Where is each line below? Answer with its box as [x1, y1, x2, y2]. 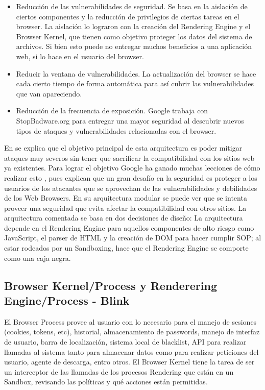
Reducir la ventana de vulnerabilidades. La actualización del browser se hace [16, 68, 256, 79]
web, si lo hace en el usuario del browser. [16, 51, 144, 61]
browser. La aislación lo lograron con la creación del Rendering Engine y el [16, 21, 251, 32]
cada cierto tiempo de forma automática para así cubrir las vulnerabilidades [16, 78, 254, 89]
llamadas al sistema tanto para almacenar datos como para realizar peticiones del [4, 346, 259, 357]
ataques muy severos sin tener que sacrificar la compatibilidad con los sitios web [4, 152, 255, 163]
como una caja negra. [4, 252, 71, 263]
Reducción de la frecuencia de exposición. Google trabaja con [16, 105, 208, 116]
